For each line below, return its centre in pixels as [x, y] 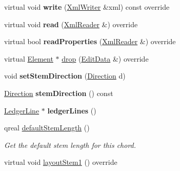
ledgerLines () [72, 110]
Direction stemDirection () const [59, 93]
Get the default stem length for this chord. [70, 145]
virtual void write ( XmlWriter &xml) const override [87, 7]
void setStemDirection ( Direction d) [65, 76]
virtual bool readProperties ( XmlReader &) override [90, 41]
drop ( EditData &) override [105, 58]
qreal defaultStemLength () [47, 128]
